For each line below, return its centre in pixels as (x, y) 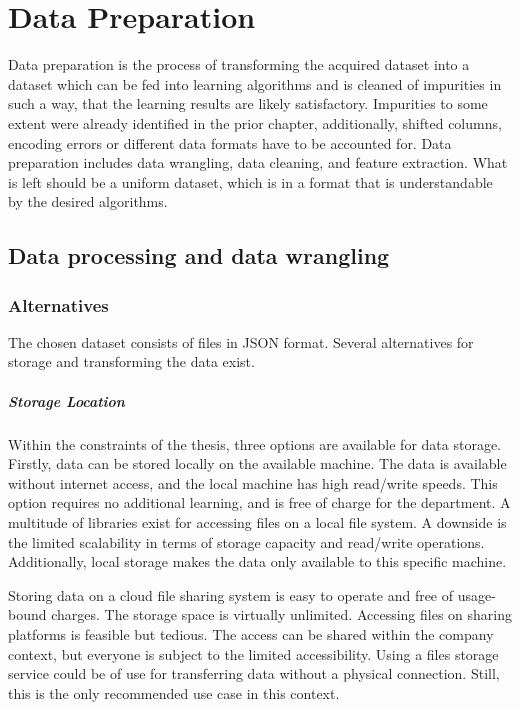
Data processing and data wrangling (199, 255)
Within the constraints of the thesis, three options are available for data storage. (254, 443)
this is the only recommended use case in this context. (174, 692)
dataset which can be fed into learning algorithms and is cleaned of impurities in (255, 83)
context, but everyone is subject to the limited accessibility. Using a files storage (253, 653)
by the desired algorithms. (88, 201)
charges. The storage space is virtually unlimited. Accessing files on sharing (281, 614)
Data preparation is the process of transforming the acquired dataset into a (239, 64)
